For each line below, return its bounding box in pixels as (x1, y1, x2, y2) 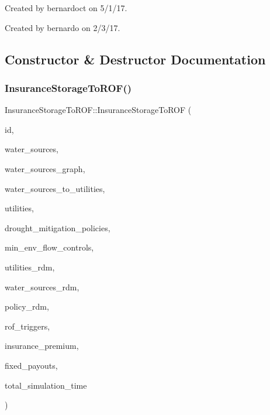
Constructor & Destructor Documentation (5, 50, 266, 68)
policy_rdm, (5, 300, 49, 313)
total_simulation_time (5, 379, 87, 391)
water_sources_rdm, (5, 280, 79, 293)
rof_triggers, (5, 320, 50, 332)
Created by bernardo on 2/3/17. (5, 21, 120, 33)
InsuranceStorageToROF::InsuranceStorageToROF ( (5, 104, 192, 116)
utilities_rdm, (5, 260, 55, 273)
